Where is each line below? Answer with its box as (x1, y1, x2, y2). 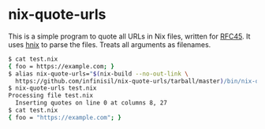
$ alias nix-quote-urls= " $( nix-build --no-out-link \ (8, 69, 189, 78)
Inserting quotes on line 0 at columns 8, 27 (15, 99, 168, 107)
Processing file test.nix (8, 92, 93, 100)
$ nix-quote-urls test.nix (8, 84, 97, 92)
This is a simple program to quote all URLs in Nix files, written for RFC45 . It (8, 31, 251, 41)
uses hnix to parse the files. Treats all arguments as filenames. (8, 39, 211, 49)
